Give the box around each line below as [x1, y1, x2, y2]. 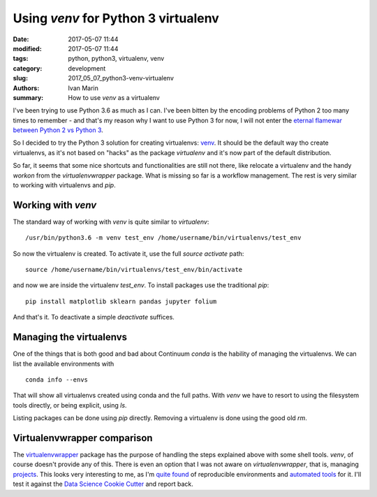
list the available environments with [13, 359, 114, 368]
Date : [13, 35, 29, 43]
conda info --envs [25, 375, 89, 384]
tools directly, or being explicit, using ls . [13, 401, 127, 409]
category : [13, 64, 43, 73]
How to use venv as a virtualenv [68, 93, 160, 101]
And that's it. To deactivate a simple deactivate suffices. [13, 313, 175, 322]
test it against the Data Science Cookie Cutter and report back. [13, 480, 193, 489]
